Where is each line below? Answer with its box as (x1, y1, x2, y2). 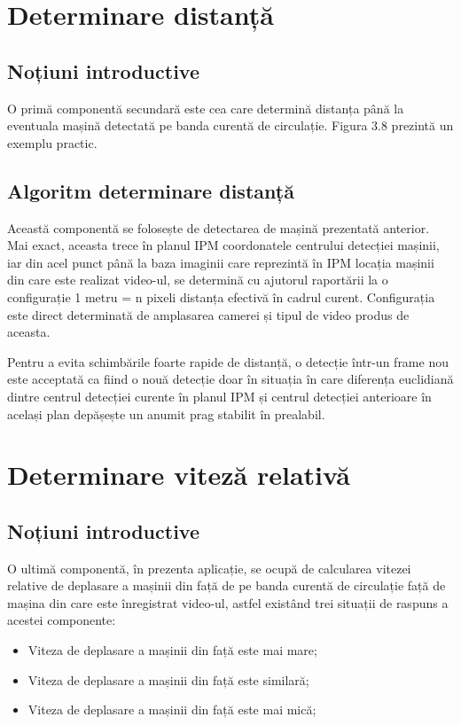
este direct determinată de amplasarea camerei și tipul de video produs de (7, 305, 410, 324)
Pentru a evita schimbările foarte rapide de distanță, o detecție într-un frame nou (7, 352, 449, 370)
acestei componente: (7, 611, 116, 629)
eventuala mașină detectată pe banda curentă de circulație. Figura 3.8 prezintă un (7, 116, 454, 135)
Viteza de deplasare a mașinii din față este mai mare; (27, 641, 317, 659)
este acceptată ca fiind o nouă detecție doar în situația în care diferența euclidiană (7, 370, 454, 388)
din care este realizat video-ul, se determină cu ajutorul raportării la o (7, 270, 388, 289)
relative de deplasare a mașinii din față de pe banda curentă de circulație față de (7, 576, 446, 595)
